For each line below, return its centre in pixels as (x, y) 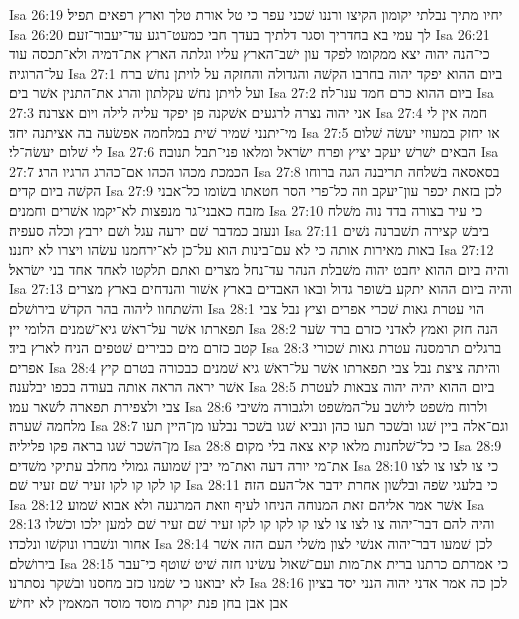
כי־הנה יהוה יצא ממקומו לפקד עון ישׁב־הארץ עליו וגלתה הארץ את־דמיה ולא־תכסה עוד (249, 53)
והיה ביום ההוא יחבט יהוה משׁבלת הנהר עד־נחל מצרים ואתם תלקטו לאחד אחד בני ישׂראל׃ (259, 268)
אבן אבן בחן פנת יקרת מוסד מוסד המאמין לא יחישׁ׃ (148, 601)
